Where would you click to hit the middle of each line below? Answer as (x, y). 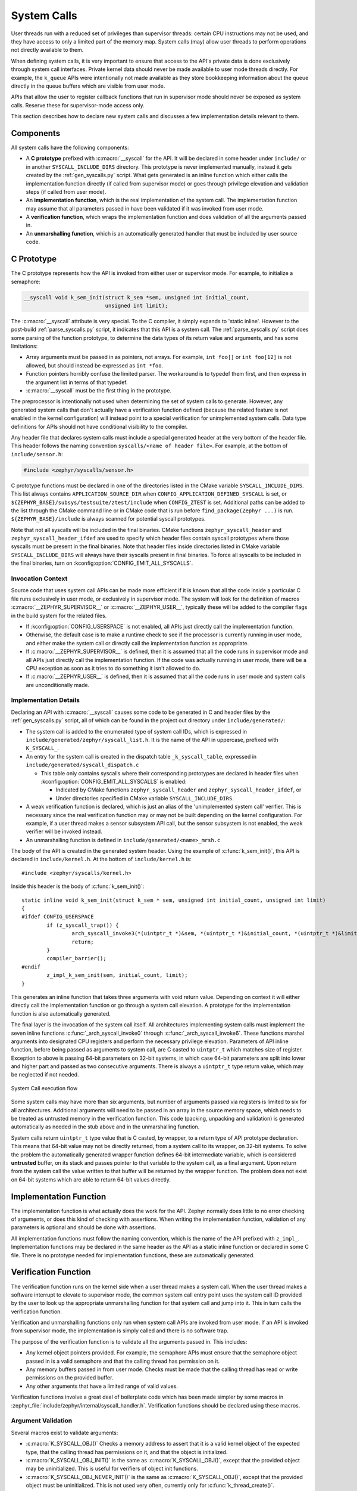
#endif (31, 967)
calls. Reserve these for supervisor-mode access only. (78, 105)
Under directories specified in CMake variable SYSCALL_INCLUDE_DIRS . (145, 798)
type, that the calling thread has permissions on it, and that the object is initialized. (127, 1452)
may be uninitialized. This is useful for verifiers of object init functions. (112, 1469)
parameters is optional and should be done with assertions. (84, 1227)
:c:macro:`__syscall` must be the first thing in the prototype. (99, 391)
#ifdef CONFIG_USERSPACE (58, 917)
